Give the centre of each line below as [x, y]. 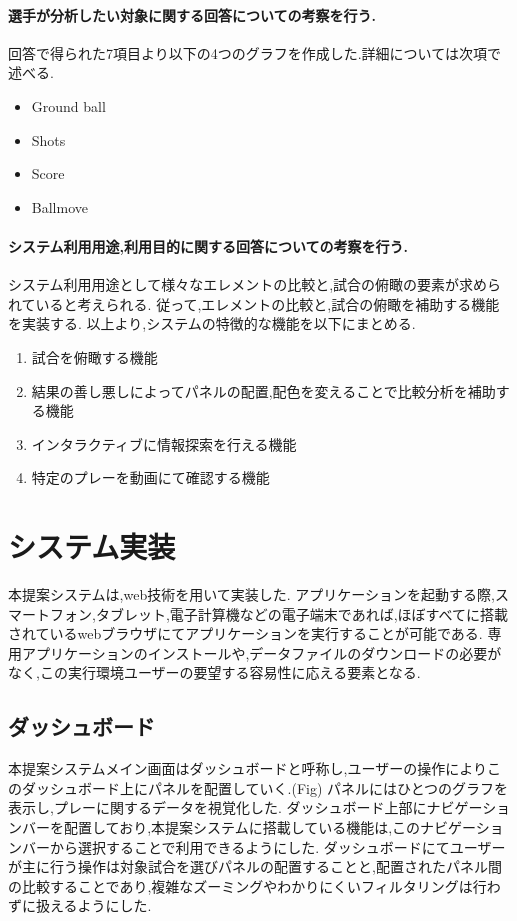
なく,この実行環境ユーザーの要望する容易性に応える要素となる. [214, 672]
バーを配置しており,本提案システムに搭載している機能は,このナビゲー [248, 826]
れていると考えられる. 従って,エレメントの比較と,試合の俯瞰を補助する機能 [254, 303]
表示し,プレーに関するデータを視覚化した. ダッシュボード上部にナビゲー [245, 807]
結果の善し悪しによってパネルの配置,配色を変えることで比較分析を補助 [263, 390]
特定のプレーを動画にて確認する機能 [150, 477]
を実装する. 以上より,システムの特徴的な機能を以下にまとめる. [212, 323]
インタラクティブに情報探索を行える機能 [164, 443]
